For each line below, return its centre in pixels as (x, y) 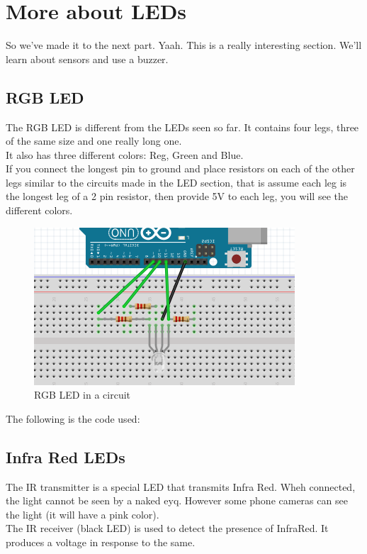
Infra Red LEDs (66, 456)
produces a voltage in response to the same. (101, 542)
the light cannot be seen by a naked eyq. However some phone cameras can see (177, 500)
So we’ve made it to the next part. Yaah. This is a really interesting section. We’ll (184, 45)
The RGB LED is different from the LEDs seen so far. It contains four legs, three (182, 127)
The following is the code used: (73, 418)
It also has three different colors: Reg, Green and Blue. (125, 154)
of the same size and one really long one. (94, 141)
